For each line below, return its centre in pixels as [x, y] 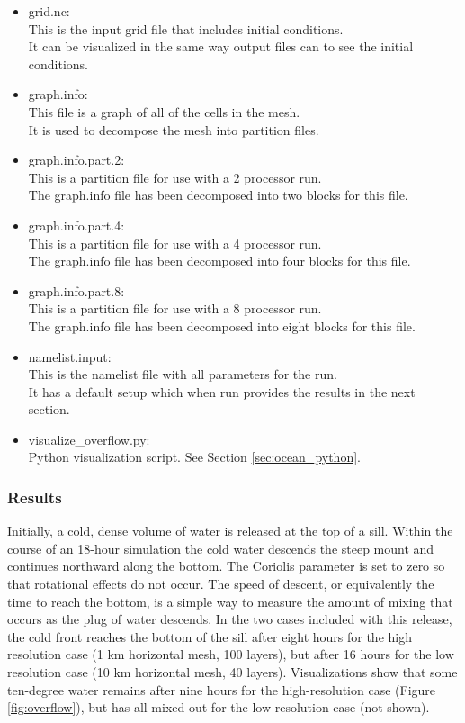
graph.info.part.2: [76, 160]
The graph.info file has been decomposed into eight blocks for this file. [222, 325]
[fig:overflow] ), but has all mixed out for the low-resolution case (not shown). [219, 707]
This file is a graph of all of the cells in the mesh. [164, 111]
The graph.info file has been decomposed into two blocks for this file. [218, 195]
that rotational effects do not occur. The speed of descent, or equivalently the [221, 584]
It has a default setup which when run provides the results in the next [222, 391]
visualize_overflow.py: [89, 439]
